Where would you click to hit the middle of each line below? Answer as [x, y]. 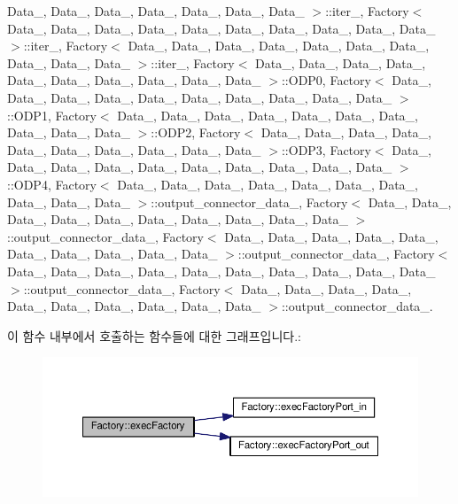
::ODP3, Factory [326, 149]
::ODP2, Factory [196, 132]
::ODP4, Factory [52, 184]
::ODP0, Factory [326, 80]
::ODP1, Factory [52, 115]
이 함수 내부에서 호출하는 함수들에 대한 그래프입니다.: [154, 335]
